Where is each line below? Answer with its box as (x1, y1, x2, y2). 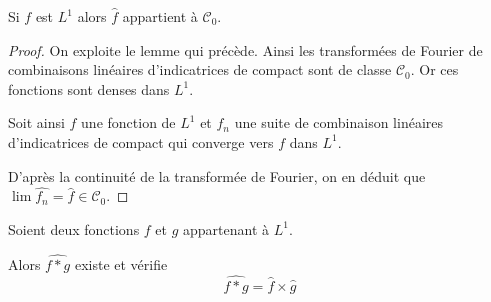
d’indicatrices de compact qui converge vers (8, 131, 274, 152)
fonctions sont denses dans (8, 78, 170, 99)
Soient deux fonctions (8, 218, 140, 239)
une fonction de (81, 112, 176, 133)
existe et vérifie (74, 253, 168, 274)
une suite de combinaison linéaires (234, 112, 444, 133)
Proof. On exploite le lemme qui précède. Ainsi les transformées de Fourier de (8, 39, 483, 60)
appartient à (122, 6, 198, 26)
